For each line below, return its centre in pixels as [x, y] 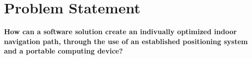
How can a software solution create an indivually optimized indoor [121, 31]
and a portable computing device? [63, 51]
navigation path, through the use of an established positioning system [126, 41]
